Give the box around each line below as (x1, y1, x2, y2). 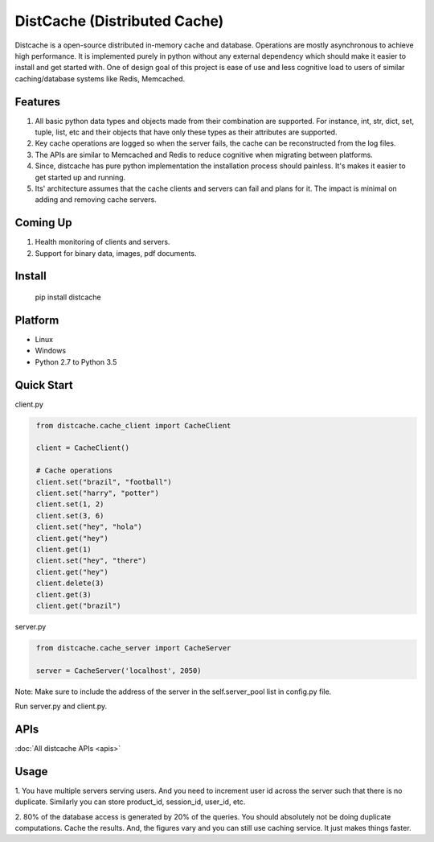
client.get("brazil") (36, 601, 121, 610)
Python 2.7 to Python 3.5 (35, 357, 117, 366)
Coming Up (14, 216, 72, 229)
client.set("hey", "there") (36, 556, 147, 565)
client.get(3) (36, 590, 92, 599)
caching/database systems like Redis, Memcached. (14, 73, 186, 84)
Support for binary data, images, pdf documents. (35, 248, 197, 258)
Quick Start (14, 378, 73, 392)
